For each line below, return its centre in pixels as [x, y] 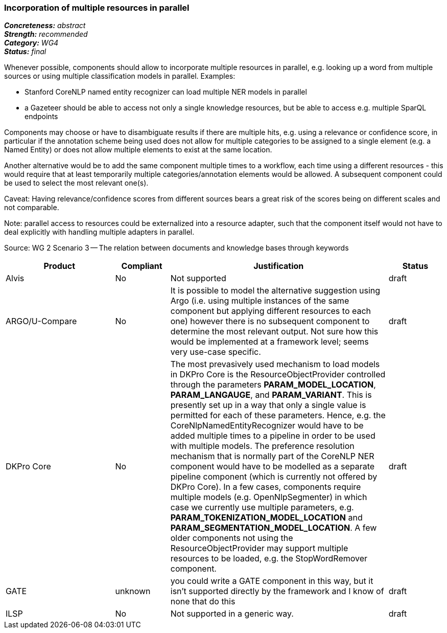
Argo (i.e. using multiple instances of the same [260, 301]
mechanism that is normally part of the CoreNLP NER [272, 456]
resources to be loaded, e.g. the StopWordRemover [269, 559]
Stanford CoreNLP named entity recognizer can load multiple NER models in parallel [166, 92]
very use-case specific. [216, 352]
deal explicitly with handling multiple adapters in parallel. [99, 232]
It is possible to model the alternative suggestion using [275, 291]
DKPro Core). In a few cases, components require [266, 487]
